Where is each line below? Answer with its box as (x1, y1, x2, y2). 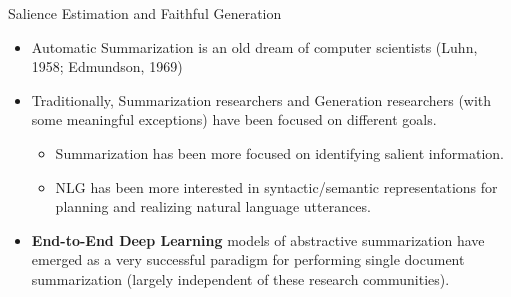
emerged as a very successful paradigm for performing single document (31, 249, 465, 270)
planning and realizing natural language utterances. (55, 196, 371, 217)
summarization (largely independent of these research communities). (31, 268, 450, 289)
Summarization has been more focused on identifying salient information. (55, 142, 504, 163)
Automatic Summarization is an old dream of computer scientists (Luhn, (31, 36, 478, 57)
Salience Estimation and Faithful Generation (8, 3, 282, 23)
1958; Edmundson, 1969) (31, 56, 183, 77)
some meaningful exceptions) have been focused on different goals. (31, 109, 437, 130)
